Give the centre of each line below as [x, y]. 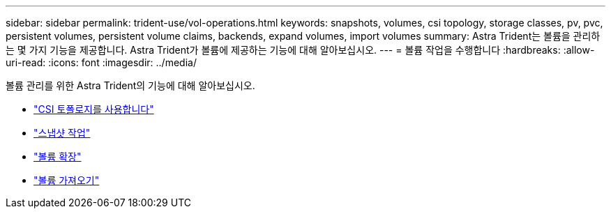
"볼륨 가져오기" [67, 180]
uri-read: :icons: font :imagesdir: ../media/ [101, 62]
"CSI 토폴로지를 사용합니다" [94, 109]
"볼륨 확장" [58, 156]
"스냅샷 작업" [62, 133]
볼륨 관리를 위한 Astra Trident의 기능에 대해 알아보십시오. [130, 85]
